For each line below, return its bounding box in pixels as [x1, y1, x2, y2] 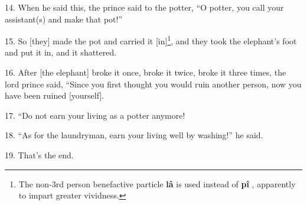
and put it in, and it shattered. [5, 46, 117, 58]
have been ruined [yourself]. [5, 89, 104, 102]
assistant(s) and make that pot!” [5, 12, 123, 25]
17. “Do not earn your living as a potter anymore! [5, 109, 185, 121]
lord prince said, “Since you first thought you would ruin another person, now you [5, 77, 302, 90]
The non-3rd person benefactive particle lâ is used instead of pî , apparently [18, 177, 296, 190]
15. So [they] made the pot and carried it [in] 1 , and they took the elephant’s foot [5, 33, 297, 47]
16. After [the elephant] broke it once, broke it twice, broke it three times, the [5, 66, 286, 79]
